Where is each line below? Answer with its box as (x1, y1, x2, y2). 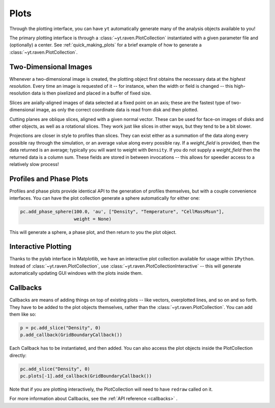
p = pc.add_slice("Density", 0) (20, 325, 101, 330)
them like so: (9, 311, 37, 317)
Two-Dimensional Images (9, 62, 93, 71)
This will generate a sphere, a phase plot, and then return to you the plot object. (9, 229, 177, 235)
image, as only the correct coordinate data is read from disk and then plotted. (36, 107, 199, 113)
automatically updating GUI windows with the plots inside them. (9, 270, 143, 276)
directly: (9, 352, 27, 358)
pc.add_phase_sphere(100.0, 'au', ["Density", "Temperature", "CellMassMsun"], (20, 209, 225, 214)
